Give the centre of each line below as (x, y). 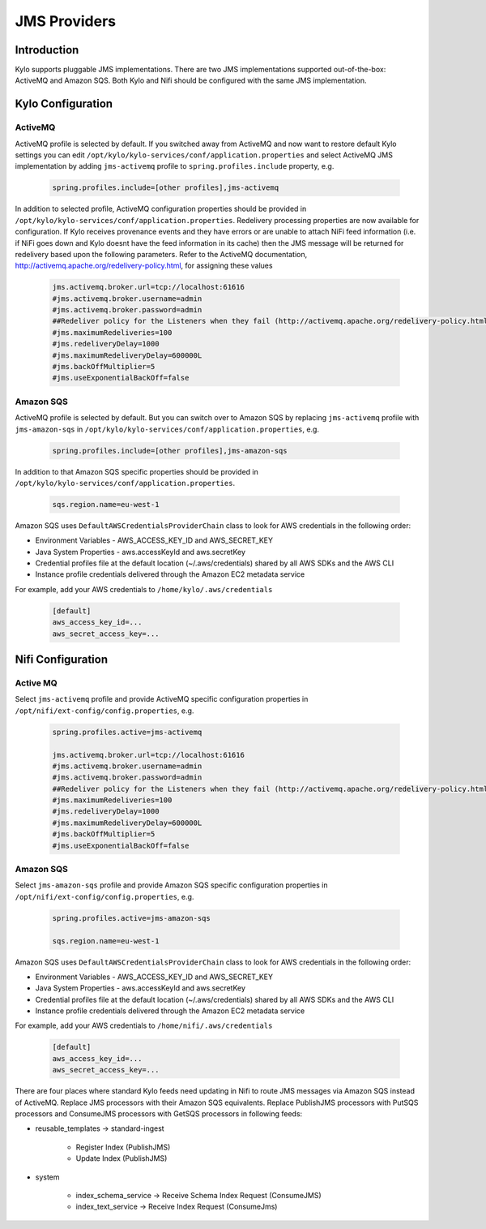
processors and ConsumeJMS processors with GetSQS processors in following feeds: (159, 1113)
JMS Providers (66, 21)
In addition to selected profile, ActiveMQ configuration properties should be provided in (161, 209)
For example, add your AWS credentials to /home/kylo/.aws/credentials (144, 589)
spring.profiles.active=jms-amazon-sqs (131, 918)
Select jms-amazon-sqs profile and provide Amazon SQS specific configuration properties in (171, 885)
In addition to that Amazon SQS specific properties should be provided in (136, 471)
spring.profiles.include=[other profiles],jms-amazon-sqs (170, 451)
